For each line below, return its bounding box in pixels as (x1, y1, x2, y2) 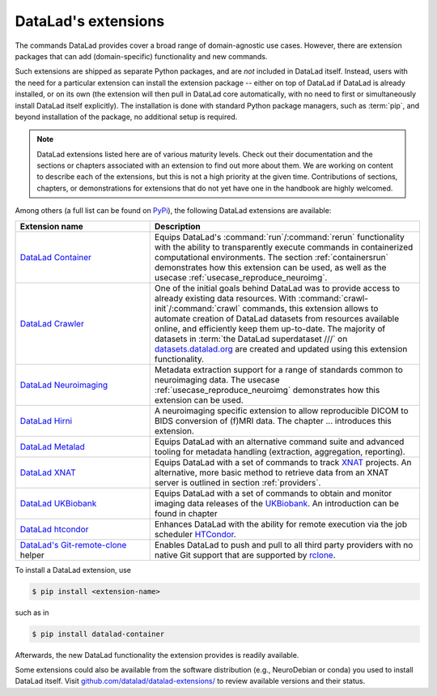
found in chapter (154, 507, 218, 519)
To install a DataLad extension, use (15, 565, 132, 574)
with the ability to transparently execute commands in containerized (154, 241, 414, 253)
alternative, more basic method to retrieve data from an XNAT (154, 467, 389, 478)
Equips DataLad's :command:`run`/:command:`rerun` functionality (154, 231, 405, 242)
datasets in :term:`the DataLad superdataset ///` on (154, 333, 348, 344)
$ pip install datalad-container (32, 629, 165, 638)
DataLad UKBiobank (19, 497, 97, 509)
